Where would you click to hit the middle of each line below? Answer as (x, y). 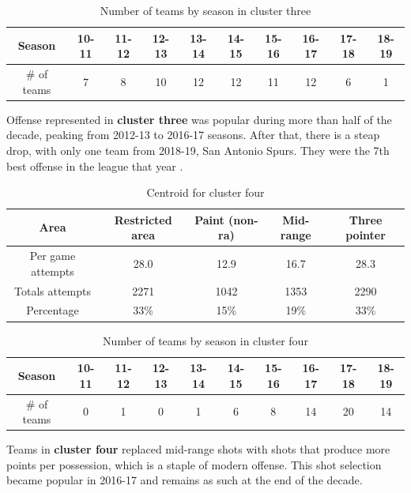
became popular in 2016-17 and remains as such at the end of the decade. (185, 480)
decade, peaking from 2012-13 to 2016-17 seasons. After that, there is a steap (193, 135)
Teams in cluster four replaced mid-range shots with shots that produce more (198, 449)
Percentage (53, 310)
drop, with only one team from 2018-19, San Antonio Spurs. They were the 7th (198, 150)
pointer (366, 235)
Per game (53, 256)
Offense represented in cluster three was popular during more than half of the (199, 119)
